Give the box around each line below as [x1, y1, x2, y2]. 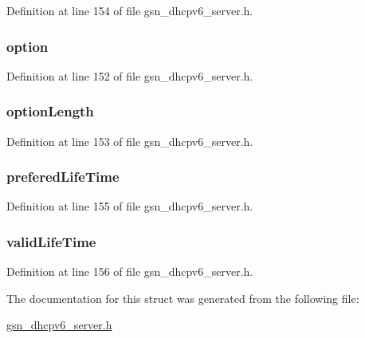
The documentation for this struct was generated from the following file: [6, 289, 359, 306]
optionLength [6, 101, 94, 121]
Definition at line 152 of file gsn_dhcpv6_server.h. [6, 67, 253, 84]
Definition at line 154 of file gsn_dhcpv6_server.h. [6, 2, 253, 18]
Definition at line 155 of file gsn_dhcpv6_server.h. [6, 198, 253, 214]
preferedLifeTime [6, 167, 120, 187]
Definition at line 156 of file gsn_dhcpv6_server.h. [6, 263, 253, 280]
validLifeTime [6, 231, 96, 251]
